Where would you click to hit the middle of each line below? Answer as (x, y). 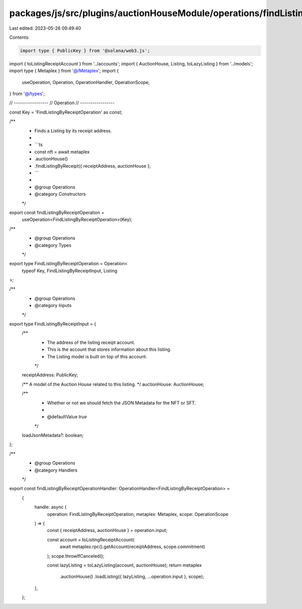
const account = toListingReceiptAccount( (91, 540)
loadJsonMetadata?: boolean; (53, 435)
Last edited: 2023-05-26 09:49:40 (45, 28)
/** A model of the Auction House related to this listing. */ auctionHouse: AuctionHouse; (113, 384)
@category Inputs (53, 306)
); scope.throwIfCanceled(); (76, 556)
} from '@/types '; (27, 94)
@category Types (53, 245)
